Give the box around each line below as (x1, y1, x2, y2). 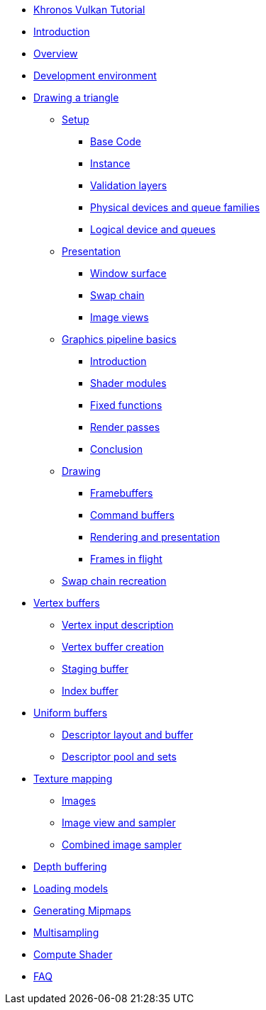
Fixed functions (90, 399, 162, 411)
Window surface (90, 267, 167, 279)
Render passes (90, 421, 160, 433)
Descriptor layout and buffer (62, 729, 194, 741)
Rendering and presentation (90, 531, 220, 543)
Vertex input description (62, 619, 174, 631)
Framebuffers (90, 487, 153, 499)
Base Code (90, 135, 141, 147)
